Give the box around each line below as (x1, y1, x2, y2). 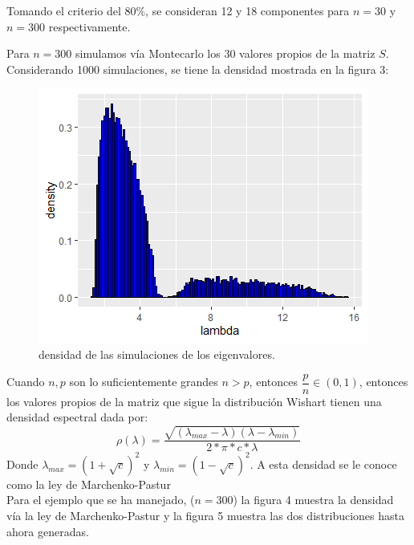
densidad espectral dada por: (6, 409, 148, 425)
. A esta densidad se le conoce (250, 455, 397, 472)
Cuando (6, 373, 45, 390)
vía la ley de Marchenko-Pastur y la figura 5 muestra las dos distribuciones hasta (6, 507, 404, 524)
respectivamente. (48, 18, 131, 35)
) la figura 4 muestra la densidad (233, 491, 394, 508)
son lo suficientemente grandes (69, 373, 218, 390)
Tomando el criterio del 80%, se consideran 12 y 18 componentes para (6, 2, 350, 18)
